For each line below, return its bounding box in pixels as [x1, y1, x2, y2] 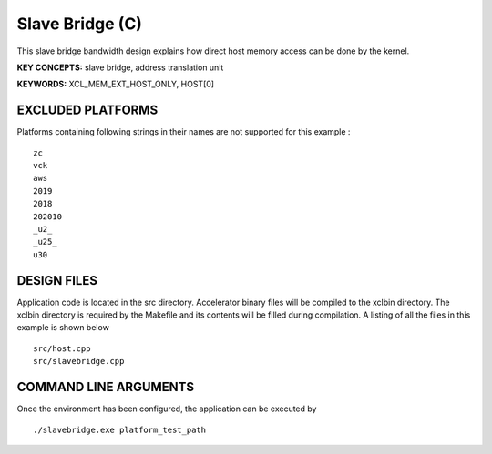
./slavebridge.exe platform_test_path [33, 424, 207, 435]
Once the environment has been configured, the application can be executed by [16, 403, 317, 414]
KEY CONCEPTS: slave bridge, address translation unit [16, 62, 224, 73]
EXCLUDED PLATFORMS [16, 103, 159, 118]
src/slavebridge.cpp [33, 356, 125, 367]
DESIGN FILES [16, 273, 97, 288]
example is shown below [16, 322, 109, 333]
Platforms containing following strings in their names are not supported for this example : [16, 126, 351, 137]
